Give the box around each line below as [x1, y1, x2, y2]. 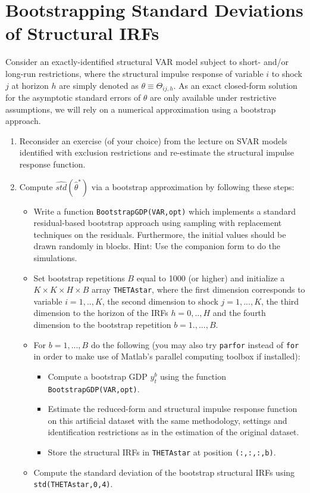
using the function [160, 370, 226, 382]
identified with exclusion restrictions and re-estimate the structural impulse [19, 146, 294, 159]
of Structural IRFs [5, 21, 159, 45]
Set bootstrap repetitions [33, 271, 125, 284]
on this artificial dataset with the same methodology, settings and [48, 414, 287, 426]
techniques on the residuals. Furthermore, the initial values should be [33, 228, 286, 240]
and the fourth [212, 306, 266, 319]
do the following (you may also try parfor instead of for [90, 338, 299, 351]
